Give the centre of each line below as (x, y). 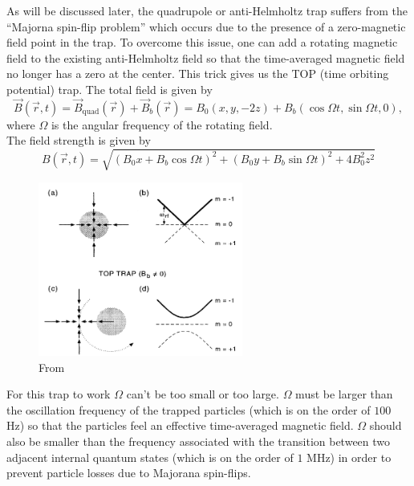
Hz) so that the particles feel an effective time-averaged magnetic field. (180, 425)
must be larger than (344, 394)
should (386, 425)
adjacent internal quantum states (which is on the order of (150, 457)
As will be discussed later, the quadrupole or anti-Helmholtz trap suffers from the (207, 10)
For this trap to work (59, 394)
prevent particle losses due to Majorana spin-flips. (129, 473)
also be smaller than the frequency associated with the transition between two (199, 441)
